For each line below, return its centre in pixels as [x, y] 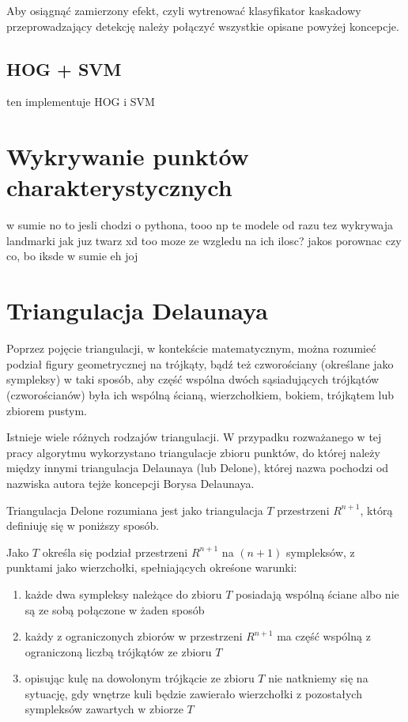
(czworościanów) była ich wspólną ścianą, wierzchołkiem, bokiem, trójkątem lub [200, 394]
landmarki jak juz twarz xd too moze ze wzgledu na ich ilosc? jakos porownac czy [204, 240]
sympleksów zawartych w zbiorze [104, 709]
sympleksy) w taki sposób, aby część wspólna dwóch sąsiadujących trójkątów [193, 379]
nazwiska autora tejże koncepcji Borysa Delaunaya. [130, 483]
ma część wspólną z [324, 636]
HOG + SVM [64, 68]
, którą [376, 510]
